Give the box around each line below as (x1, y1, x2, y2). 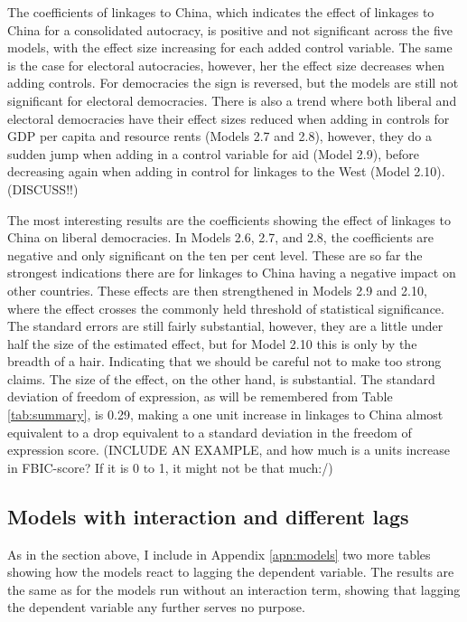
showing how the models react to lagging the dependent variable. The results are (7, 562, 454, 581)
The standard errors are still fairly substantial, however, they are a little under (7, 316, 444, 335)
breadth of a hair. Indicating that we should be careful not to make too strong (7, 352, 442, 371)
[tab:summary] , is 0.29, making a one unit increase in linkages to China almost (7, 405, 444, 424)
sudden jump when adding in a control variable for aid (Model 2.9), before (7, 144, 420, 163)
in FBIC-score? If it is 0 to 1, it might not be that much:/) (7, 457, 333, 476)
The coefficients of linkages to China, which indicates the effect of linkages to (7, 3, 434, 21)
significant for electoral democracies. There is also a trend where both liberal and (7, 90, 457, 109)
